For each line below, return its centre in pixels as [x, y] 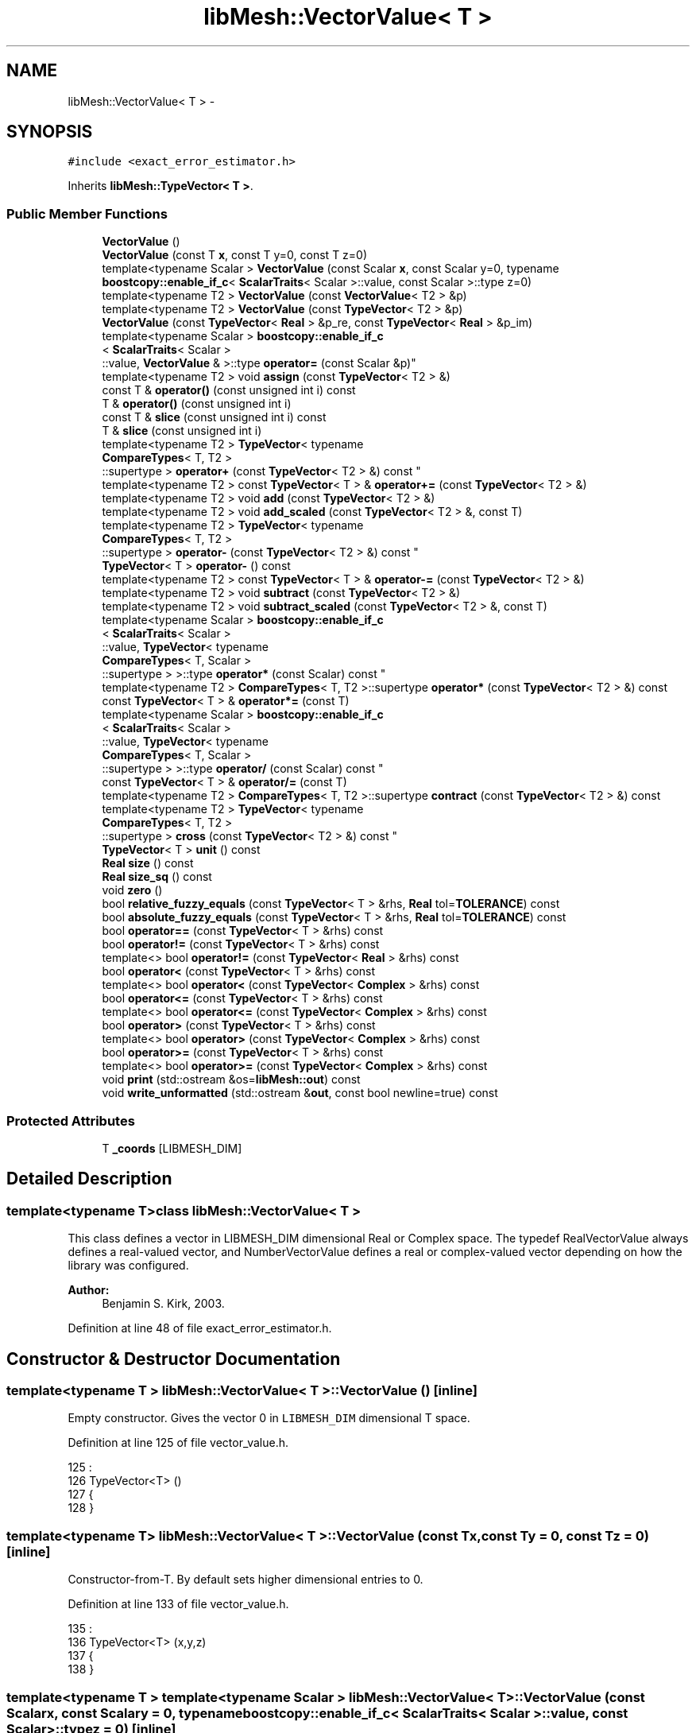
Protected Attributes [71, 1120]
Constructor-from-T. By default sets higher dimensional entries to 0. [246, 1580]
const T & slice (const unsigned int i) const [214, 417]
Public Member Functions [87, 213]
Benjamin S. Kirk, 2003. [163, 1304]
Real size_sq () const [157, 877]
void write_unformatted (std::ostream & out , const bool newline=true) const [300, 1093]
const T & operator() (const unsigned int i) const [229, 390]
